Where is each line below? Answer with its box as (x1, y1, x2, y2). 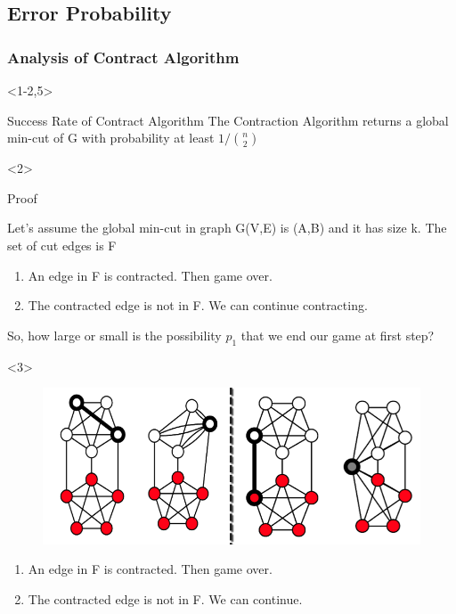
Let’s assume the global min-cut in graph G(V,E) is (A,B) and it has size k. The (7, 218, 447, 237)
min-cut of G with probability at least (7, 128, 215, 147)
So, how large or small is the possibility (7, 325, 222, 344)
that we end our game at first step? (240, 325, 435, 344)
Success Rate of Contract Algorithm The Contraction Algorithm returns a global (7, 111, 449, 129)
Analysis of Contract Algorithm (7, 45, 240, 68)
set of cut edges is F (7, 235, 117, 254)
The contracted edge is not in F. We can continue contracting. (28, 296, 368, 315)
